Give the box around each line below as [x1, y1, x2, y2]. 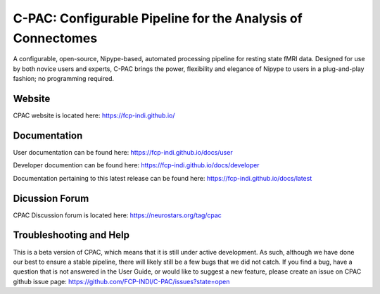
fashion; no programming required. [13, 75, 114, 83]
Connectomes [13, 30, 98, 46]
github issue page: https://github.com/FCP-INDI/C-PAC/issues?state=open [13, 277, 230, 286]
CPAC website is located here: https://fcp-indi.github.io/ [13, 111, 175, 120]
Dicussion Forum [13, 192, 89, 204]
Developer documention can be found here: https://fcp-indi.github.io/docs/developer [13, 161, 260, 170]
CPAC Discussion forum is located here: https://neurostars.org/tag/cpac [13, 211, 222, 219]
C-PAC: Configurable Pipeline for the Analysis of [13, 11, 303, 26]
